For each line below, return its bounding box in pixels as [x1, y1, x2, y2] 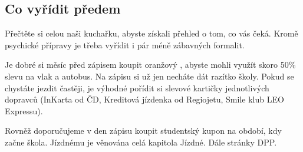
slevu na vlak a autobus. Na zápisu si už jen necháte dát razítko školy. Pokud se [5, 70, 294, 82]
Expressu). [5, 104, 43, 117]
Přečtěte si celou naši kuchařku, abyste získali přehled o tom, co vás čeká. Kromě [5, 27, 298, 39]
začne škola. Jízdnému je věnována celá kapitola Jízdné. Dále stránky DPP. [5, 136, 277, 148]
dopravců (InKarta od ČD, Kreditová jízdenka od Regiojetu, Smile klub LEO [5, 93, 284, 105]
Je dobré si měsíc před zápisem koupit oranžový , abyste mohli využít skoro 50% [5, 58, 296, 71]
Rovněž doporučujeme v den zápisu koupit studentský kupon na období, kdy [5, 124, 282, 137]
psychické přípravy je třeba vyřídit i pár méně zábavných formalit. [5, 38, 245, 51]
